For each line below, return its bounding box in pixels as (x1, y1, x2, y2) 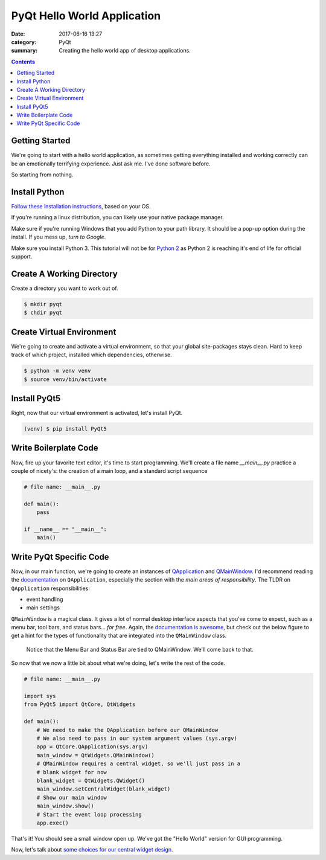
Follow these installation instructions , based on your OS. (11, 203, 151, 210)
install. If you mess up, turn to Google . (11, 233, 106, 241)
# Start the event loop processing (36, 811, 142, 818)
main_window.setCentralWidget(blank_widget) (36, 786, 171, 792)
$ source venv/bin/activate (24, 376, 107, 383)
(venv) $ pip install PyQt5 (24, 426, 107, 432)
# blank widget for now (36, 769, 107, 775)
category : (11, 38, 37, 45)
